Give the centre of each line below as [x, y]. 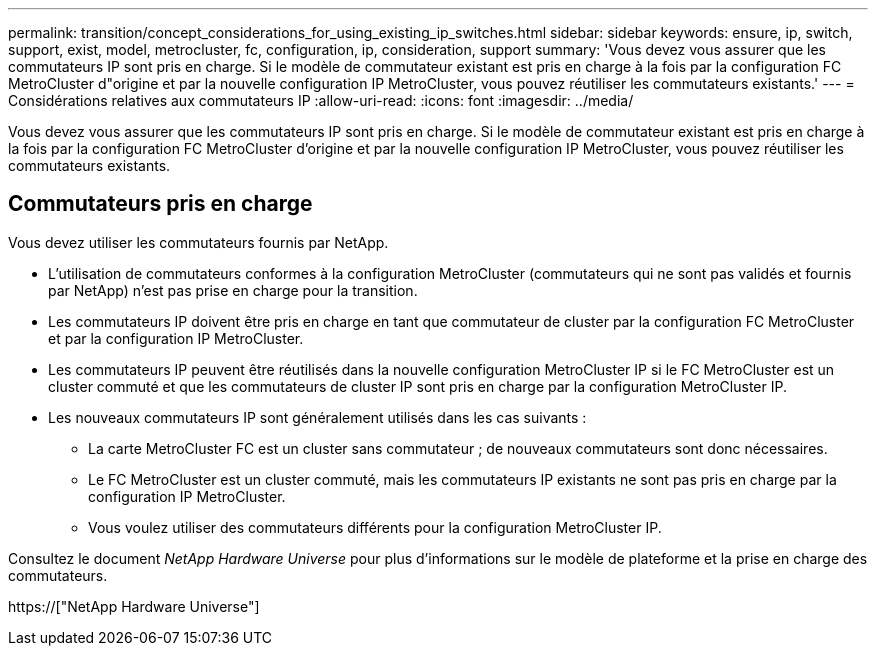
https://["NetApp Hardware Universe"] [134, 606]
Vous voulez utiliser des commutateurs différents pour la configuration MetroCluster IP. [375, 527]
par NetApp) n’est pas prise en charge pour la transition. [233, 290]
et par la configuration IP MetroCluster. [176, 338]
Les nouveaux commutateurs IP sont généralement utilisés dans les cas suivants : [317, 417]
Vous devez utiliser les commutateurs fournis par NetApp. [198, 242]
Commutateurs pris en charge [160, 204]
